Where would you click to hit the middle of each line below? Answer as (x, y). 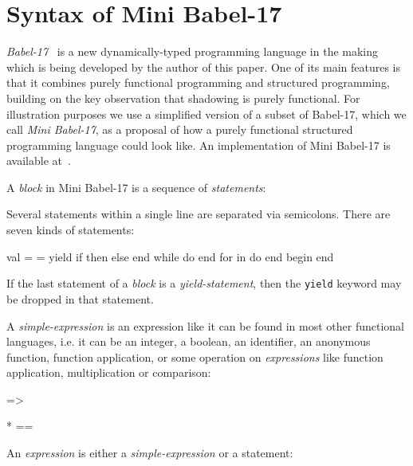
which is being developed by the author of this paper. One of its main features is (204, 67)
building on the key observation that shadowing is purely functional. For (183, 98)
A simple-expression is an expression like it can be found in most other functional (205, 325)
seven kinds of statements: (71, 230)
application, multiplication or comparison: (109, 372)
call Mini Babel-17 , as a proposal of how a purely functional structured (180, 129)
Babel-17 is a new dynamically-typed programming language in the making (193, 51)
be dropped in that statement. (80, 298)
